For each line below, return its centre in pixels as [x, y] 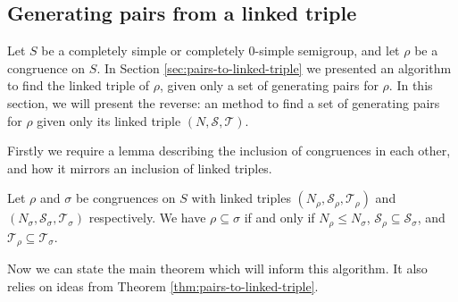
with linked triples [241, 198]
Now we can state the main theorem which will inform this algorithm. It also [217, 268]
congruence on [46, 67]
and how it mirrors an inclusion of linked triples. [140, 168]
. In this [411, 85]
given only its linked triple [109, 120]
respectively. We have [147, 218]
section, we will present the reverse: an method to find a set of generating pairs [224, 102]
